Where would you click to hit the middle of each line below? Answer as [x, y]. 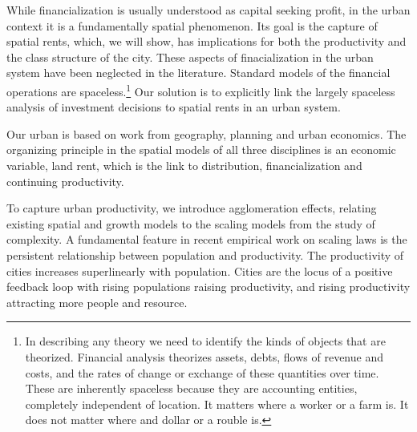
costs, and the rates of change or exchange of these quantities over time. [202, 372]
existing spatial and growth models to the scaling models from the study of [191, 223]
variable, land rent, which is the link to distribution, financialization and [184, 165]
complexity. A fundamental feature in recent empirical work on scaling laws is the [207, 239]
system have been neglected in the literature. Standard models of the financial [198, 73]
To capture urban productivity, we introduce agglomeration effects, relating [192, 208]
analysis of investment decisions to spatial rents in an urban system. [174, 107]
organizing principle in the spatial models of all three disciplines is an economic [201, 149]
